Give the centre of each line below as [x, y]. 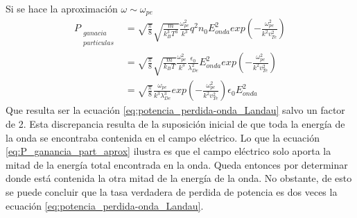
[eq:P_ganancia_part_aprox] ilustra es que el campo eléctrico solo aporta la [168, 151]
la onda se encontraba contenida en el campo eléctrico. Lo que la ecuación [163, 137]
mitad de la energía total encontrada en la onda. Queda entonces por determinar [177, 164]
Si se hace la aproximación [62, 8]
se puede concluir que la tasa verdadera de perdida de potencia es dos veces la [172, 191]
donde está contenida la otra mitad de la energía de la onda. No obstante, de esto [179, 178]
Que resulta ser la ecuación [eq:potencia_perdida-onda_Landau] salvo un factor [175, 110]
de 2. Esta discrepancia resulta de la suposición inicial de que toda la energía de [175, 124]
